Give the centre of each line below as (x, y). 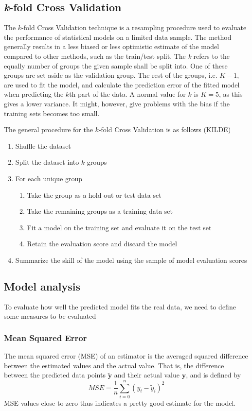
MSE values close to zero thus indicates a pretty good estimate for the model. (120, 403)
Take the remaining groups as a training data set (100, 211)
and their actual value (147, 375)
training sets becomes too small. (52, 113)
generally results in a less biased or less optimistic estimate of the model (112, 46)
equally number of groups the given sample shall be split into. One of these (116, 65)
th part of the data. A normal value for (127, 94)
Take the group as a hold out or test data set (94, 195)
